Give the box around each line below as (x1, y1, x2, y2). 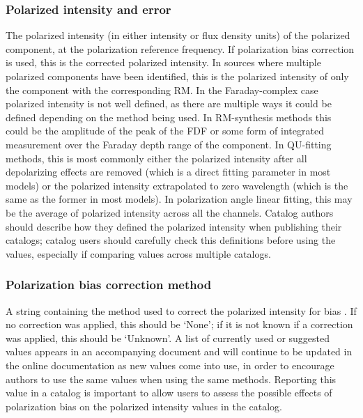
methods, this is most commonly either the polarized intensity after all (6, 150, 307, 165)
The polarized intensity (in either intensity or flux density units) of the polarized (6, 28, 350, 42)
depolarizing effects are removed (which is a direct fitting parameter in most (6, 164, 331, 179)
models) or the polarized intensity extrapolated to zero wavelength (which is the (6, 178, 348, 192)
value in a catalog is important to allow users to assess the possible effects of (6, 385, 332, 400)
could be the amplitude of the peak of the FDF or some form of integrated (6, 123, 324, 138)
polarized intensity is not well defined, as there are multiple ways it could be (6, 96, 332, 111)
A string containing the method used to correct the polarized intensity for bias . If (6, 303, 357, 318)
